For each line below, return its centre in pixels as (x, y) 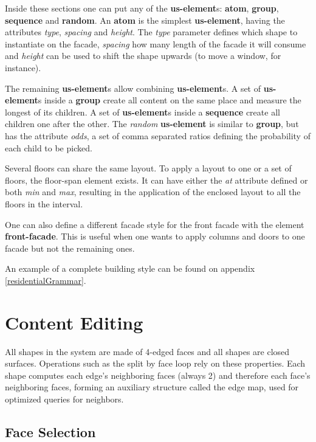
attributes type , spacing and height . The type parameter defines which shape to (151, 32)
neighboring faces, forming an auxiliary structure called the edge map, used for (152, 387)
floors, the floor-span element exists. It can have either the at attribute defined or (156, 180)
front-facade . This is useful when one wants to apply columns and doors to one (155, 236)
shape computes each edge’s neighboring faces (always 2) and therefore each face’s (158, 375)
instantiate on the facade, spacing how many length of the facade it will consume (156, 43)
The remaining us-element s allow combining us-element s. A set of (133, 88)
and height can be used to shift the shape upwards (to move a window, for (143, 56)
